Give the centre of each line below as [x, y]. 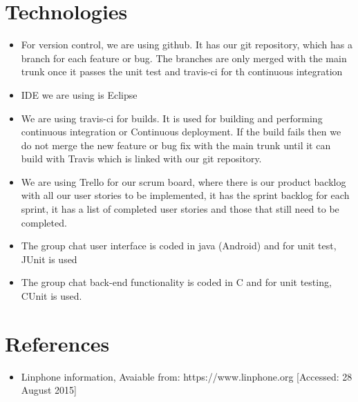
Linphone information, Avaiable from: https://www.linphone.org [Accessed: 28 [187, 376]
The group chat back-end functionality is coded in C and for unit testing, [176, 282]
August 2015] [49, 390]
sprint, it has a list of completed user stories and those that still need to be [180, 209]
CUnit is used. [51, 296]
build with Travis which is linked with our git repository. [141, 159]
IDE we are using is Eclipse [79, 94]
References [57, 343]
